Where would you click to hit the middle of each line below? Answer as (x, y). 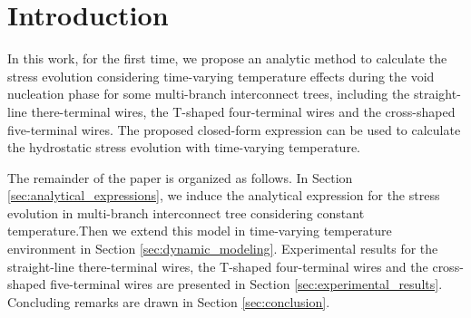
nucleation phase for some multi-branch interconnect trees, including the (209, 94)
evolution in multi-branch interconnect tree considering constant (186, 212)
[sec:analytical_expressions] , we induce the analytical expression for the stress (224, 195)
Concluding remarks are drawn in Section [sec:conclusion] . (169, 301)
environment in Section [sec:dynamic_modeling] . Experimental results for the (223, 249)
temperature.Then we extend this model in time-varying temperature (200, 231)
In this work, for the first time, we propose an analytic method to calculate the (227, 58)
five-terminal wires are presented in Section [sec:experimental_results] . (246, 284)
